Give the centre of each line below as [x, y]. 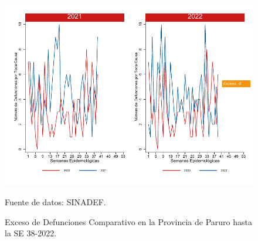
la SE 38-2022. [31, 233]
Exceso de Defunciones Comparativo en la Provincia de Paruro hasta [128, 221]
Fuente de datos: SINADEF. [55, 201]
